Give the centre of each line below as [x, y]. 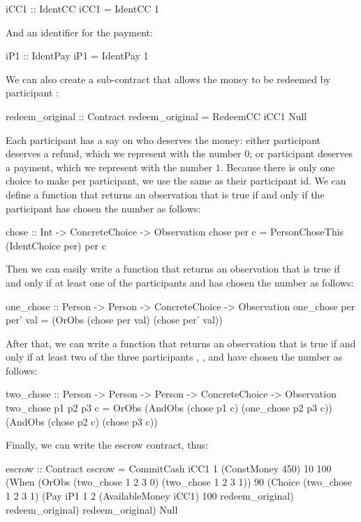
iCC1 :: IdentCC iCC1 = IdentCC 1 [83, 8]
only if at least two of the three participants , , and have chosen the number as [174, 357]
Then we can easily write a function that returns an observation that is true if [173, 269]
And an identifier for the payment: [79, 32]
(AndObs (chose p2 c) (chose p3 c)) [82, 421]
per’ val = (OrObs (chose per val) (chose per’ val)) [114, 320]
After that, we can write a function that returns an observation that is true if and [181, 343]
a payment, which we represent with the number [109, 167]
